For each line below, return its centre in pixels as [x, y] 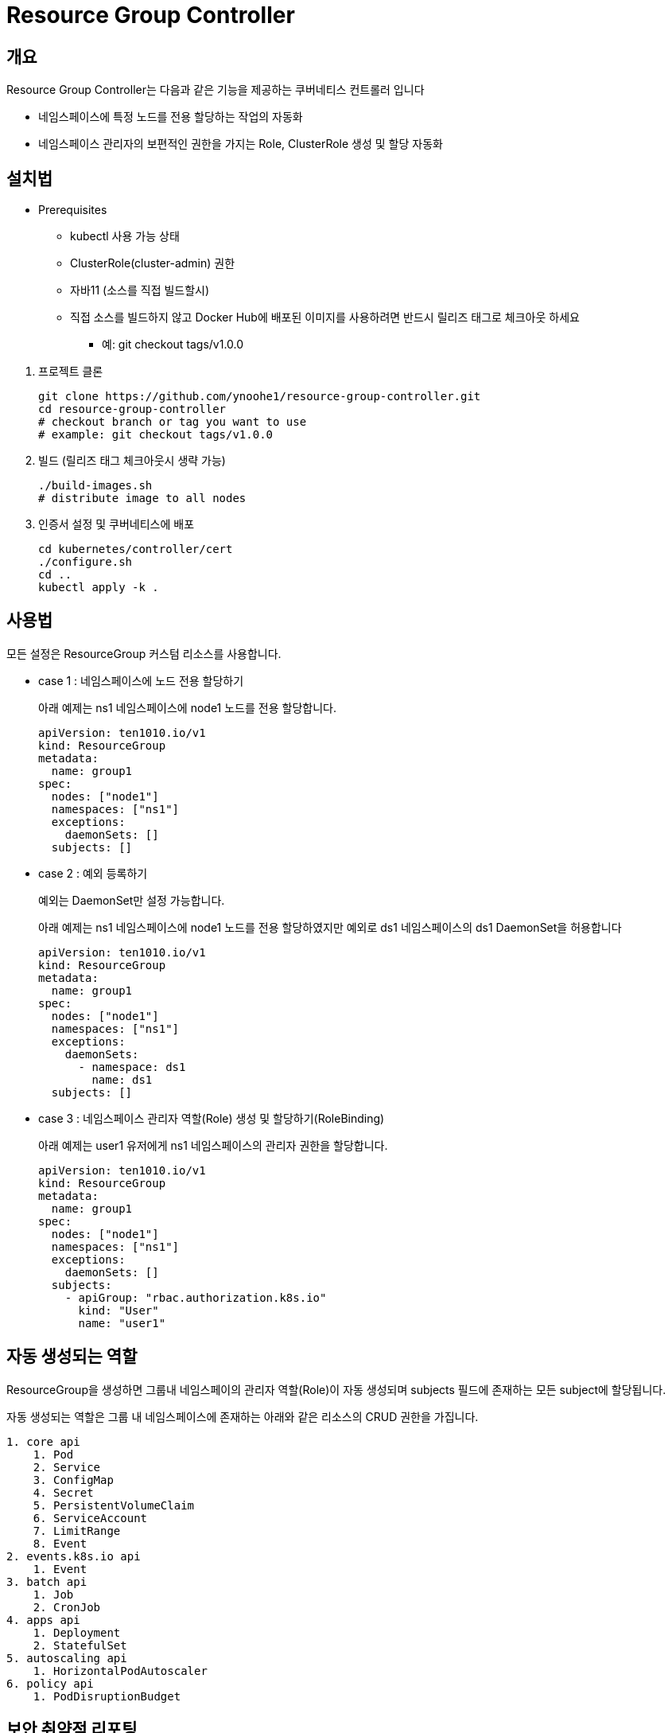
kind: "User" [118, 1310]
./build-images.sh [95, 486]
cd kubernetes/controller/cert [136, 549]
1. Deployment [77, 1632]
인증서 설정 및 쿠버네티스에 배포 [117, 524]
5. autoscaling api [67, 1658]
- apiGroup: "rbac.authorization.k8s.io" [196, 1297]
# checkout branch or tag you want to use [173, 422]
